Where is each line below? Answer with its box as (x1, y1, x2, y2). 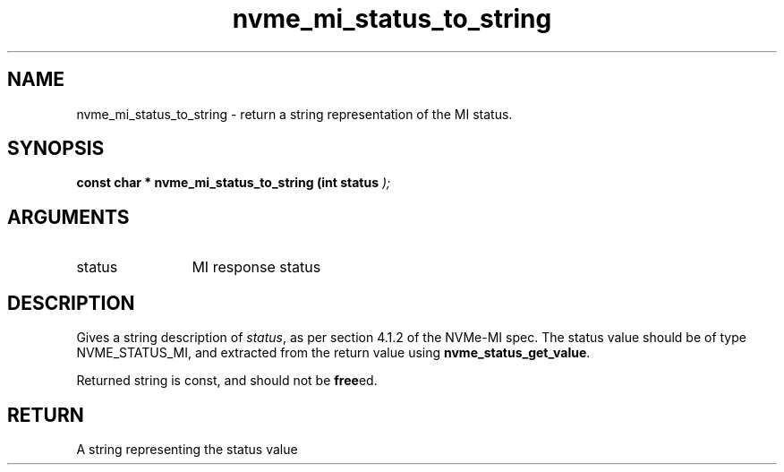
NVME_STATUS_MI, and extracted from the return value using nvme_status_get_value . (76, 345, 591, 361)
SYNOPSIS (7, 137, 105, 160)
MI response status (192, 258, 321, 277)
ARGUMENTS (7, 205, 130, 228)
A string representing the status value (76, 441, 298, 457)
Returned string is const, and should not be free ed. (76, 373, 378, 389)
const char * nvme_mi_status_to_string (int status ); (76, 175, 391, 191)
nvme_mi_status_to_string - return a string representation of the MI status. (76, 106, 513, 122)
